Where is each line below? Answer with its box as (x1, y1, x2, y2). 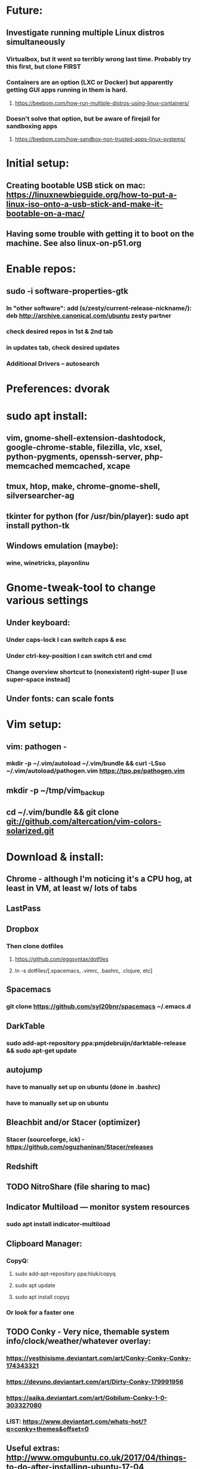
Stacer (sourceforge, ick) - (6, 1135, 85, 1144)
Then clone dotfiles (6, 942, 64, 950)
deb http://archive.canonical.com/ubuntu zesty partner (6, 311, 172, 319)
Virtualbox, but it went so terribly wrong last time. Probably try (6, 55, 192, 63)
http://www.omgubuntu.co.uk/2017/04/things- (6, 1453, 187, 1463)
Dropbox (6, 924, 39, 934)
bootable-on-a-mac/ (6, 208, 85, 219)
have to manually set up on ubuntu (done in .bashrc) (6, 1082, 161, 1091)
